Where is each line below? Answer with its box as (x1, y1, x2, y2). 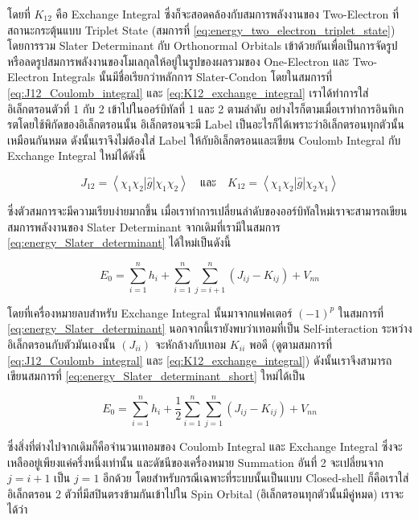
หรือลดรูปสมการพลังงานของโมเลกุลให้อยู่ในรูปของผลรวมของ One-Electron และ (7, 52, 350, 69)
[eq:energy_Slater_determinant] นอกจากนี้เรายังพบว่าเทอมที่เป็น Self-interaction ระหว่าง (7, 320, 412, 337)
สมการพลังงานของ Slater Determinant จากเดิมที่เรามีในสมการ (7, 218, 281, 235)
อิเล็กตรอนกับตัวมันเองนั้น (7, 336, 116, 353)
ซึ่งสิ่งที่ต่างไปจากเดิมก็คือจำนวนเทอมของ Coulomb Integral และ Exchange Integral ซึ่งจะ (7, 437, 403, 454)
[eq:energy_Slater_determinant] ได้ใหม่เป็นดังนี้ (7, 234, 232, 251)
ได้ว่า (7, 501, 28, 518)
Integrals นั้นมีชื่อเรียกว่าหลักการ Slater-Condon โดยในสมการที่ (52, 68, 333, 85)
